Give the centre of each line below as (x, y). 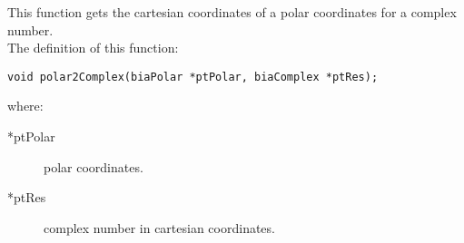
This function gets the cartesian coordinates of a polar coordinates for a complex (232, 12)
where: (25, 106)
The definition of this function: (93, 48)
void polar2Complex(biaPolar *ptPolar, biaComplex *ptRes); (193, 77)
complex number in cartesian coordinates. (159, 227)
